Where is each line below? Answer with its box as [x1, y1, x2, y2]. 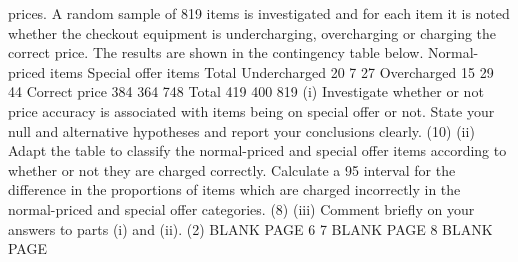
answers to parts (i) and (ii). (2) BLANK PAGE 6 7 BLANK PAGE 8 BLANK [8, 218, 493, 239]
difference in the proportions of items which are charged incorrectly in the [8, 179, 461, 200]
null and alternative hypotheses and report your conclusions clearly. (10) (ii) [8, 120, 475, 141]
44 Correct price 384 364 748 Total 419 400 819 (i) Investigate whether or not [8, 81, 484, 102]
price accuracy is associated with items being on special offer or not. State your [8, 100, 495, 121]
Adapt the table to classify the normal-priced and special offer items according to [8, 140, 507, 161]
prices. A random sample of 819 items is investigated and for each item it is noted [8, 3, 510, 23]
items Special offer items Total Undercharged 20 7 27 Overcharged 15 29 [50, 61, 494, 82]
